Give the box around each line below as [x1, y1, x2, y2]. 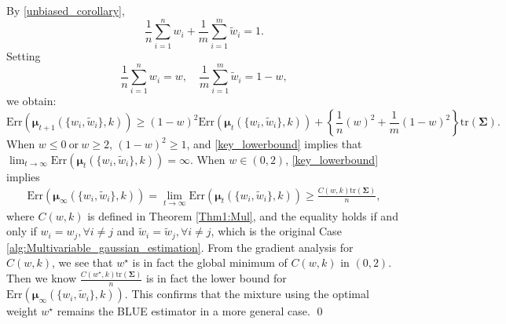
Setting [6, 47, 41, 64]
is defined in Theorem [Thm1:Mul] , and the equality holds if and [87, 207, 398, 224]
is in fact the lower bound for [146, 270, 287, 286]
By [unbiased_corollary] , [6, 2, 125, 18]
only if [6, 223, 37, 239]
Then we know [6, 270, 77, 286]
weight [6, 303, 38, 319]
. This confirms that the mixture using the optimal [124, 286, 369, 302]
